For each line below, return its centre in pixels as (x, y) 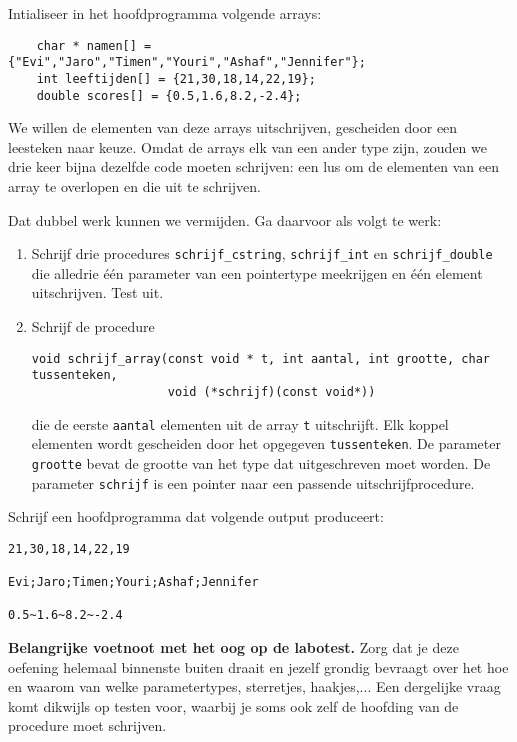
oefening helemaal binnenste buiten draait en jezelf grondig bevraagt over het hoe (258, 666)
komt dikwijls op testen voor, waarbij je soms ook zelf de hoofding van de (233, 705)
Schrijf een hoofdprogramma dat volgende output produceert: (196, 516)
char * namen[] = (94, 45)
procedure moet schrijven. (87, 725)
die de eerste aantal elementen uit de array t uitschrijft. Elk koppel (240, 423)
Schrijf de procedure (93, 326)
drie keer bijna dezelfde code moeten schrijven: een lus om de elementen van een (253, 166)
